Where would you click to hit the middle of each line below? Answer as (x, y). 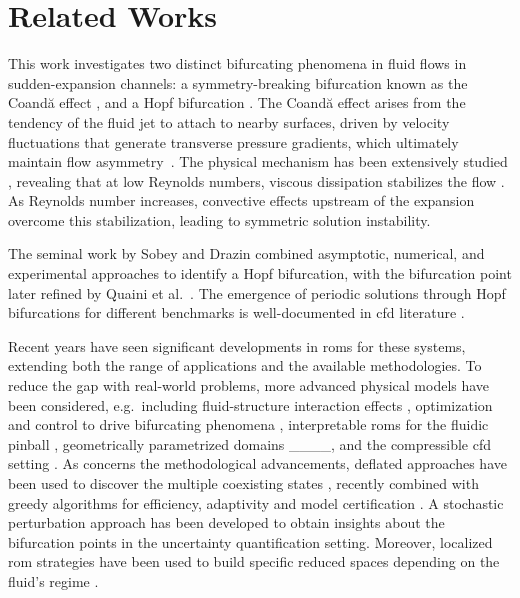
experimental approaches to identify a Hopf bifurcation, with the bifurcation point (260, 273)
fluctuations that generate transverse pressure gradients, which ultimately (233, 141)
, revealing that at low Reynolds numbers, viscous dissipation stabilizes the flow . (256, 180)
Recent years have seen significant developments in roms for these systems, (237, 345)
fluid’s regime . (53, 580)
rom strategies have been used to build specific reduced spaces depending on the (254, 561)
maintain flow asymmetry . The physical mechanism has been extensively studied (258, 161)
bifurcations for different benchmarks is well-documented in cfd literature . (236, 312)
